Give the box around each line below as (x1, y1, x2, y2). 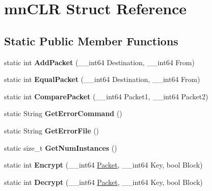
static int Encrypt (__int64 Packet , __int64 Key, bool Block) (4, 159, 203, 170)
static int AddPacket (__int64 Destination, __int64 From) (4, 57, 195, 67)
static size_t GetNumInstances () (4, 142, 117, 153)
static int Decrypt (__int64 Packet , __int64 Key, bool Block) (4, 176, 203, 187)
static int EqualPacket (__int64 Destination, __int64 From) (4, 74, 200, 85)
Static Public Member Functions (4, 33, 179, 48)
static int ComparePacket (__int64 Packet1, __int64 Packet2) (4, 91, 208, 101)
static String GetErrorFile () (4, 125, 99, 135)
